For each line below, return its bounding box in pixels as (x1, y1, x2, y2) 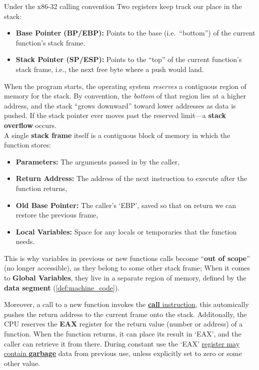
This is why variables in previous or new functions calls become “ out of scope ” (4, 252, 250, 263)
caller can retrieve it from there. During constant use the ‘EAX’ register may (4, 338, 240, 348)
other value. (4, 357, 40, 368)
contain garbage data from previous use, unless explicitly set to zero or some (4, 348, 242, 358)
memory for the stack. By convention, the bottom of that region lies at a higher (4, 90, 246, 101)
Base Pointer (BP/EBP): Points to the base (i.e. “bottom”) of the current (15, 27, 255, 38)
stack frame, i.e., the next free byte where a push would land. (15, 63, 204, 74)
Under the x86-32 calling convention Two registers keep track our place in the (4, 1, 242, 11)
